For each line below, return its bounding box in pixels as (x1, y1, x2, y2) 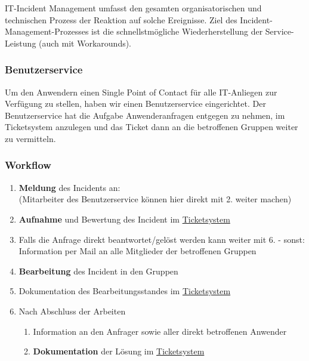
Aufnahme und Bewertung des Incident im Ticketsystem (18, 212, 230, 225)
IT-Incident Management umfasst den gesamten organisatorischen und (5, 2, 262, 14)
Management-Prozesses (5, 25, 89, 38)
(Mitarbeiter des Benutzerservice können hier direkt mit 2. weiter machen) (18, 193, 292, 205)
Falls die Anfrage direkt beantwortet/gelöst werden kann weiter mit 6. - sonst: (18, 233, 305, 245)
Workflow (5, 158, 51, 172)
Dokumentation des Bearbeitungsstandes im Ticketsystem (18, 285, 231, 297)
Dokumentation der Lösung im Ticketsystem (33, 345, 205, 357)
